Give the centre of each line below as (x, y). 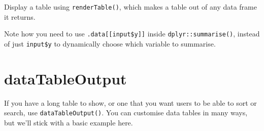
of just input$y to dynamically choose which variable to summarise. (110, 43)
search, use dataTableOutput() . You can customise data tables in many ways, (126, 113)
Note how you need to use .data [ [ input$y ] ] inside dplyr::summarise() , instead (132, 34)
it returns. (20, 16)
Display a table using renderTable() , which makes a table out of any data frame (130, 7)
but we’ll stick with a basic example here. (69, 122)
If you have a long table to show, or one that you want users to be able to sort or (130, 102)
